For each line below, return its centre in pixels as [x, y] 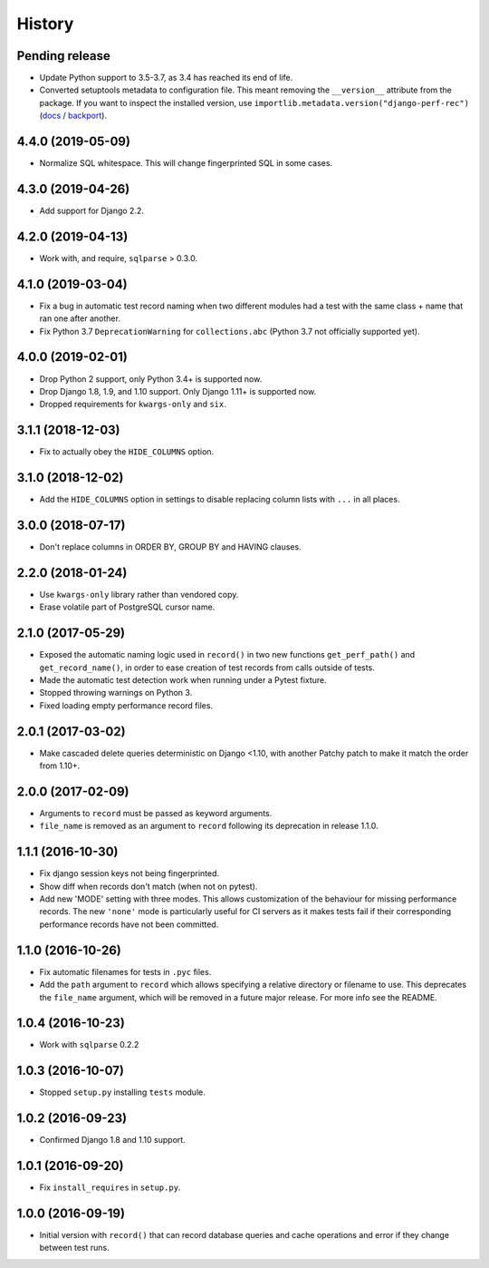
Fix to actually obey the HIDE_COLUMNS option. [127, 452]
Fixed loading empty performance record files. [126, 705]
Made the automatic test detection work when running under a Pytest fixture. [183, 680]
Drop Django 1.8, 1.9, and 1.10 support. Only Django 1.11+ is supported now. [178, 391]
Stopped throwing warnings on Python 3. [116, 693]
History [45, 24]
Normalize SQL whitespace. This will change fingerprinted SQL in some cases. [186, 163]
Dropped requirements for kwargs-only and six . [133, 405]
